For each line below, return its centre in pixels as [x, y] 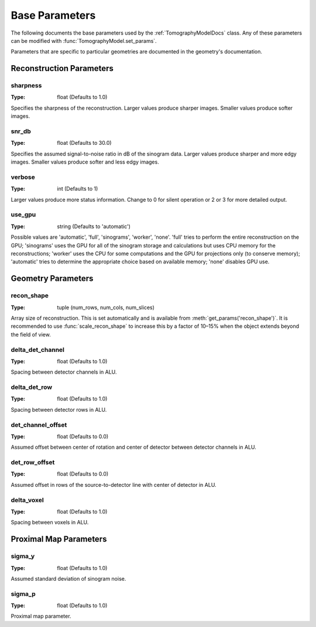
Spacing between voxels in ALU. [50, 523]
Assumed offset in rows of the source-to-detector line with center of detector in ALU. [114, 484]
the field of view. [31, 334]
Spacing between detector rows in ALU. [59, 409]
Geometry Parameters [52, 279]
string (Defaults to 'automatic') [94, 226]
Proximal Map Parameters [59, 539]
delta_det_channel [37, 350]
